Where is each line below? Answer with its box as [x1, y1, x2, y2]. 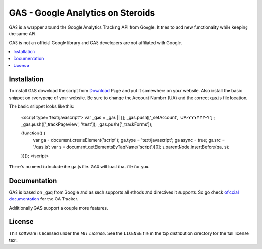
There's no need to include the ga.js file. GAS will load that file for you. [9, 164, 150, 169]
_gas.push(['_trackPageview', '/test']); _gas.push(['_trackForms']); [21, 121, 153, 127]
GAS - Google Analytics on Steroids [9, 7, 155, 18]
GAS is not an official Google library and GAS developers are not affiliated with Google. [9, 40, 182, 46]
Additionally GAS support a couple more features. [9, 205, 109, 211]
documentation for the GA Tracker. [9, 196, 79, 202]
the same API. [9, 31, 37, 36]
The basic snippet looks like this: [9, 103, 75, 109]
